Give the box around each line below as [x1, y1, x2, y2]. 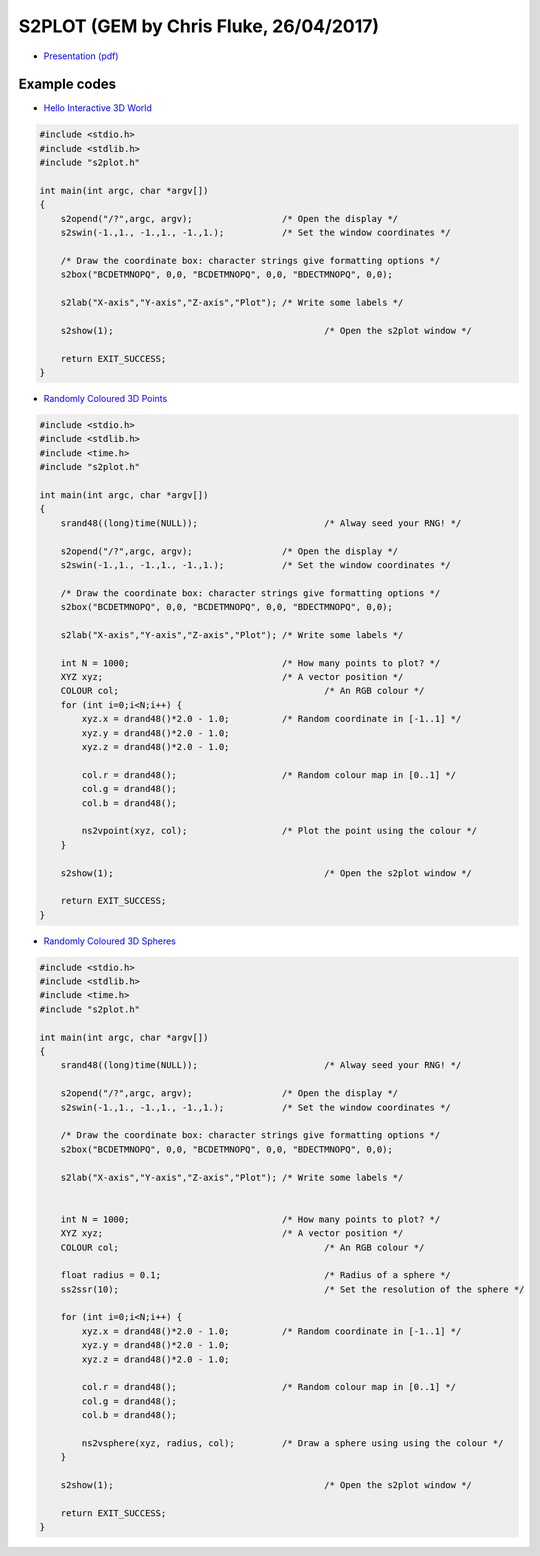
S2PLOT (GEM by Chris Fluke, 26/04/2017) [18, 15, 380, 37]
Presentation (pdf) [43, 50, 119, 62]
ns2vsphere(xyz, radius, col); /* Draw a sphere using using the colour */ [81, 1437, 504, 1449]
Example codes [18, 76, 117, 93]
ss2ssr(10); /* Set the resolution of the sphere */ [60, 1283, 525, 1295]
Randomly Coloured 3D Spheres [43, 935, 177, 947]
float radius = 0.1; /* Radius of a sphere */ [60, 1270, 452, 1281]
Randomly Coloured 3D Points [43, 393, 168, 405]
